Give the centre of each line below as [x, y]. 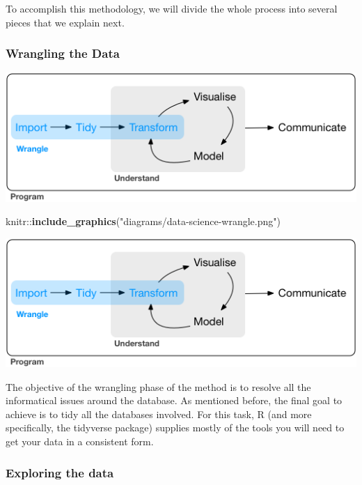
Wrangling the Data [63, 53]
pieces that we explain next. [65, 22]
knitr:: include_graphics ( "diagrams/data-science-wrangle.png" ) [143, 221]
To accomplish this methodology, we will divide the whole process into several [172, 8]
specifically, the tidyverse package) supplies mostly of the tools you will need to [175, 428]
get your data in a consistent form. [80, 441]
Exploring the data [60, 472]
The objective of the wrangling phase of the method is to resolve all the [158, 386]
